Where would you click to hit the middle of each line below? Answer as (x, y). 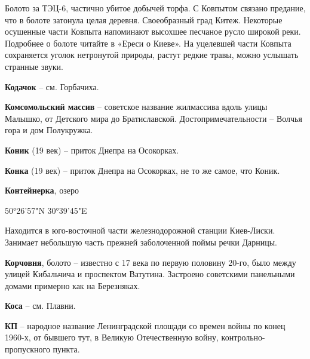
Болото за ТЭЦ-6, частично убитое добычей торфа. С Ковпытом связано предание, (155, 8)
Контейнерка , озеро (42, 190)
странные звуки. (34, 66)
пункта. (66, 349)
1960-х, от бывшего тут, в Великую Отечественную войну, (112, 337)
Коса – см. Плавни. (40, 306)
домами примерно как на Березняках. (73, 285)
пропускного (27, 349)
